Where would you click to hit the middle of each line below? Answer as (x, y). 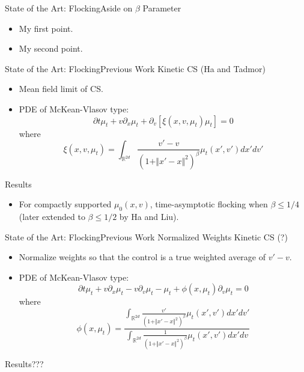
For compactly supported (65, 204)
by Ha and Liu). (149, 216)
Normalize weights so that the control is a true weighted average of (142, 257)
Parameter (162, 8)
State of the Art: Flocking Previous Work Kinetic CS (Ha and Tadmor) (135, 68)
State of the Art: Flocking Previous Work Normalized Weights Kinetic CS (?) (146, 236)
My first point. (46, 28)
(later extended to (52, 216)
